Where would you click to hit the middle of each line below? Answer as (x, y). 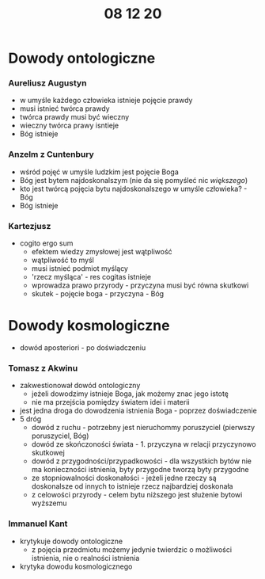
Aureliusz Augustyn (47, 83)
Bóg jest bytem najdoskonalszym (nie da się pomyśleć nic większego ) (134, 180)
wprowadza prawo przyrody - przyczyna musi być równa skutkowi (140, 285)
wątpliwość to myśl (63, 260)
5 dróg (30, 419)
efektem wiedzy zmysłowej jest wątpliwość (102, 252)
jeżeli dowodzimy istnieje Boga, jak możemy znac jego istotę (130, 394)
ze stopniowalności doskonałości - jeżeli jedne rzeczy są (124, 478)
